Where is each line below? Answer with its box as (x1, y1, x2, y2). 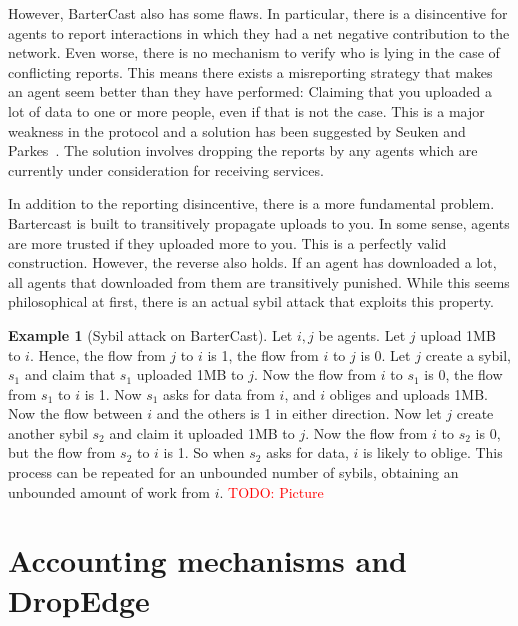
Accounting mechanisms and (8, 540, 407, 581)
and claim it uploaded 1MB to (109, 422, 295, 443)
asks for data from (163, 383, 275, 404)
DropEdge (8, 579, 150, 620)
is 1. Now (84, 383, 142, 404)
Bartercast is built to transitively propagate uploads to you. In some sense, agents (8, 212, 510, 233)
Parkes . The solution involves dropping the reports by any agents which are (8, 140, 478, 161)
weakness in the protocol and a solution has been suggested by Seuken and (8, 120, 466, 141)
